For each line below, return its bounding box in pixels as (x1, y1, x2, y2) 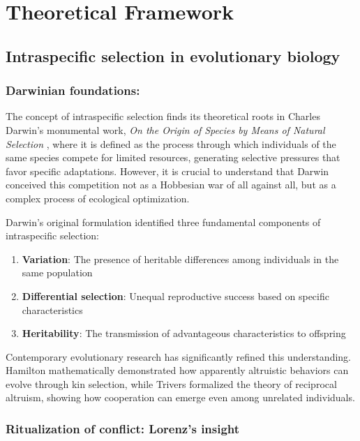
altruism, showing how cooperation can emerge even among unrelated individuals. (6, 390, 355, 405)
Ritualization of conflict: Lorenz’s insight (6, 419, 240, 437)
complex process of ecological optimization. (6, 190, 190, 205)
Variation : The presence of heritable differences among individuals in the (22, 251, 339, 266)
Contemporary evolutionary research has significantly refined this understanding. (6, 349, 351, 364)
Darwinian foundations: (6, 82, 140, 99)
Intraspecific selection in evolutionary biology (6, 45, 340, 66)
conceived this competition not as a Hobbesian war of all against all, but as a (6, 177, 336, 192)
